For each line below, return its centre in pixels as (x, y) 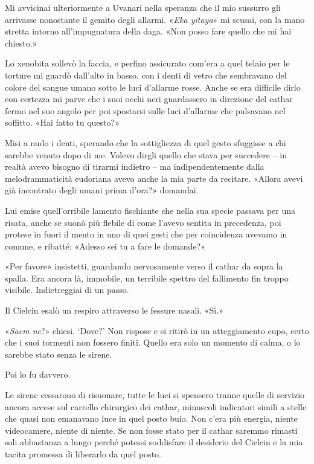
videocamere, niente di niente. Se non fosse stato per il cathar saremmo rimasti (151, 430)
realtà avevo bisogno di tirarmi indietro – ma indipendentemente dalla (135, 166)
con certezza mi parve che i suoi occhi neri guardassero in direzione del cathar (149, 99)
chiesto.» (21, 43)
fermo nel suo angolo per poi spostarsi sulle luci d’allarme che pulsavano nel (145, 110)
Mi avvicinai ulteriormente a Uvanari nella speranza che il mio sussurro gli (143, 7)
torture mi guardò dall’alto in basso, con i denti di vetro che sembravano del (146, 75)
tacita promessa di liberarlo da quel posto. (83, 454)
